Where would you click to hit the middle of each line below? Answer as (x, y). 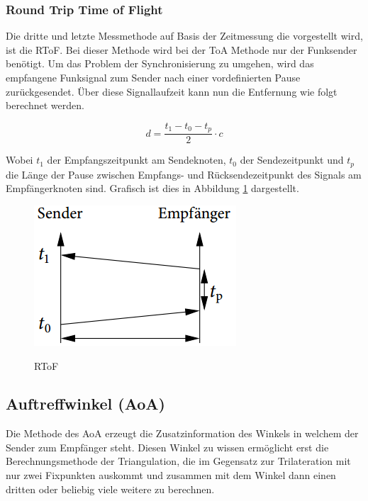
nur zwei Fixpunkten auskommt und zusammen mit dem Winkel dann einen (171, 475)
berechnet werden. (45, 105)
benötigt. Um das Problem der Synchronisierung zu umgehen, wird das (160, 63)
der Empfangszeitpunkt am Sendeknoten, (136, 160)
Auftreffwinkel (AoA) (85, 404)
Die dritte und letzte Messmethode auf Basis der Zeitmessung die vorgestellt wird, (184, 36)
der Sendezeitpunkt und (292, 160)
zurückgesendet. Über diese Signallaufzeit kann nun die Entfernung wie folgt (172, 91)
